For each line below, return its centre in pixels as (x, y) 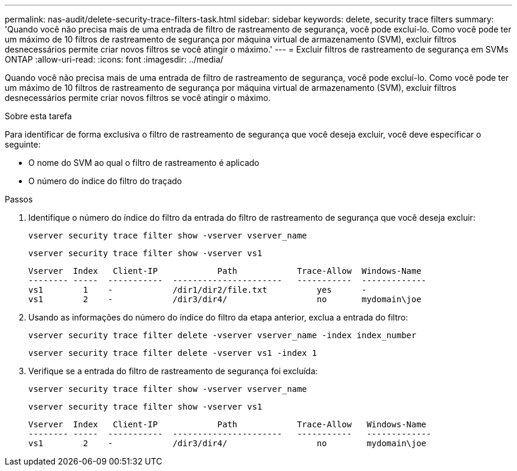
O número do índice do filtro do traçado (105, 181)
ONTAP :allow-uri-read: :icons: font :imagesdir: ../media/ (114, 59)
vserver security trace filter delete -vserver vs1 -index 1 (173, 353)
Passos (19, 199)
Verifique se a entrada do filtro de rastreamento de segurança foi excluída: (173, 371)
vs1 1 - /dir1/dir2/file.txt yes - (198, 290)
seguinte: (23, 144)
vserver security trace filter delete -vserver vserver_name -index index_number (222, 335)
